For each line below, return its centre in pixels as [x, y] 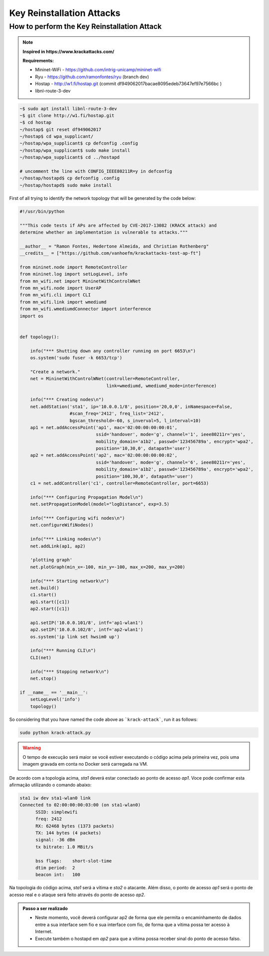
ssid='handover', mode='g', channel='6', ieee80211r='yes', [171, 462]
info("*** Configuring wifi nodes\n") [77, 518]
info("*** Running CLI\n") [63, 651]
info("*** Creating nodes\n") [67, 400]
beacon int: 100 [58, 875]
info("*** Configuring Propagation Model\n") [87, 497]
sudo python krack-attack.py [55, 733]
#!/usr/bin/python [42, 211]
